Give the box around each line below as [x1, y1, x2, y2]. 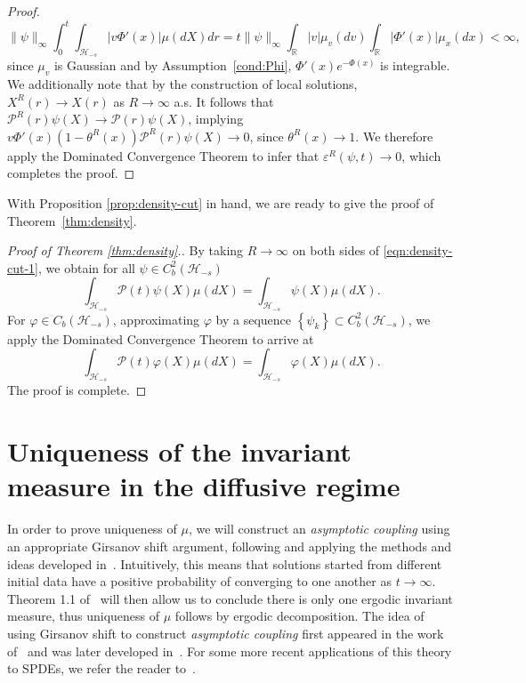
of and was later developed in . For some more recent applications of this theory [7, 641, 452, 660]
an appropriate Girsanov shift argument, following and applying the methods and [7, 536, 452, 555]
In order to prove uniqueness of [7, 519, 177, 538]
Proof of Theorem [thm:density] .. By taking [7, 241, 244, 260]
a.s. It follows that [174, 92, 274, 110]
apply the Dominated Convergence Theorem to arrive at [7, 329, 314, 348]
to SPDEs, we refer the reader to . [7, 659, 196, 678]
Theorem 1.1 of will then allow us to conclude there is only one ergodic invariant [7, 589, 453, 607]
